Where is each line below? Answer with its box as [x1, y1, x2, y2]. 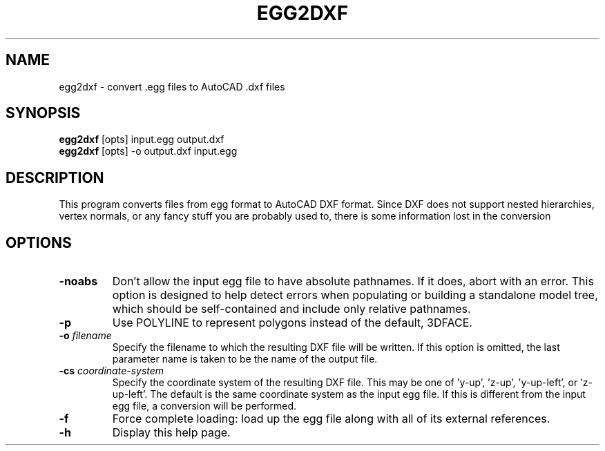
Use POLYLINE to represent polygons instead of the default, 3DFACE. [112, 316, 472, 330]
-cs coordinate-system [59, 365, 164, 377]
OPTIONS [6, 233, 72, 251]
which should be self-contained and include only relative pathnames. [112, 302, 471, 316]
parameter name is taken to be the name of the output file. [112, 353, 378, 365]
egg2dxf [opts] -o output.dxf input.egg [59, 145, 238, 157]
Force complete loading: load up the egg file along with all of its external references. [112, 412, 550, 426]
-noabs [59, 274, 98, 289]
